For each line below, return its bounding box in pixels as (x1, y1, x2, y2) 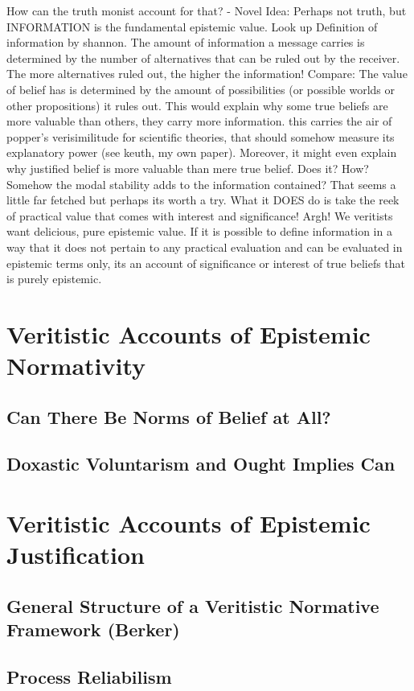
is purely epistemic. (6, 270, 102, 287)
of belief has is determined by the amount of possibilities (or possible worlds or (6, 80, 395, 97)
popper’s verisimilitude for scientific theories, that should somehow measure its (6, 128, 395, 145)
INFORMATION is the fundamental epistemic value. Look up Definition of (6, 18, 378, 35)
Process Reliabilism (6, 664, 172, 689)
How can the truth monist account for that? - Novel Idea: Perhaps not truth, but (6, 2, 407, 19)
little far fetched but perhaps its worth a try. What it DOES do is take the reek (6, 191, 400, 208)
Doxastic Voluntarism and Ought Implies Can (6, 451, 396, 476)
